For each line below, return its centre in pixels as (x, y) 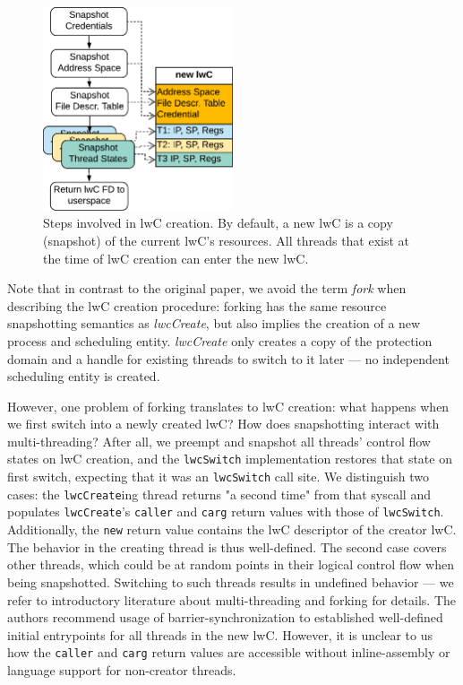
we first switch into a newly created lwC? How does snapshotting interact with (223, 424)
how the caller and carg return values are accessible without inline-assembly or (229, 652)
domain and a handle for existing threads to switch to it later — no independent (228, 358)
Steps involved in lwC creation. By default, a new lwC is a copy (218, 223)
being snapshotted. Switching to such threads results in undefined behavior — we (231, 581)
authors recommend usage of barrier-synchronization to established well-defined (225, 617)
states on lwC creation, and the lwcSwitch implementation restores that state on (230, 459)
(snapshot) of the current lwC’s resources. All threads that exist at (227, 240)
